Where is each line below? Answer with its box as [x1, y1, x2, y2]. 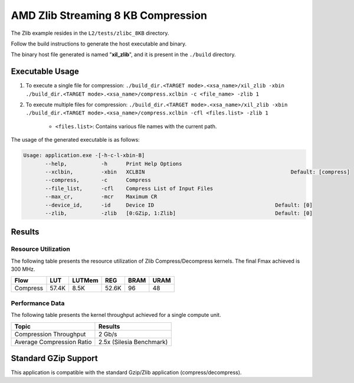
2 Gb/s [98, 330, 117, 338]
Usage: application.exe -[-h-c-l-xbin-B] [23, 152, 145, 159]
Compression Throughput [14, 330, 86, 338]
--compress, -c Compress [45, 177, 152, 184]
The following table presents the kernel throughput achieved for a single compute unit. [11, 312, 221, 319]
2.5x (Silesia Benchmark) [98, 338, 168, 346]
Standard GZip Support [11, 353, 98, 363]
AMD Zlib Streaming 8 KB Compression [11, 9, 208, 22]
